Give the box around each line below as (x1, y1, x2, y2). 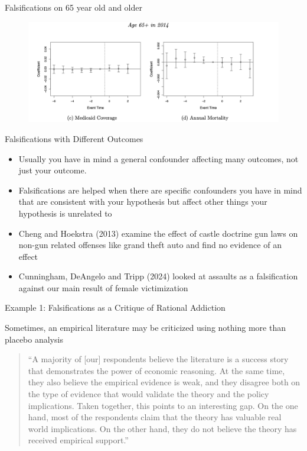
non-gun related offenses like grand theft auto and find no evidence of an (18, 239, 282, 251)
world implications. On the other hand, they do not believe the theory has (28, 422, 297, 434)
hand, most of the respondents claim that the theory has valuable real (28, 411, 282, 423)
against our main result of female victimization (18, 281, 188, 294)
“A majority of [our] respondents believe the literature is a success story (28, 353, 289, 365)
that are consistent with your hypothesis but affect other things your (18, 195, 267, 208)
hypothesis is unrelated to (18, 207, 112, 219)
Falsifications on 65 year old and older (5, 1, 143, 13)
